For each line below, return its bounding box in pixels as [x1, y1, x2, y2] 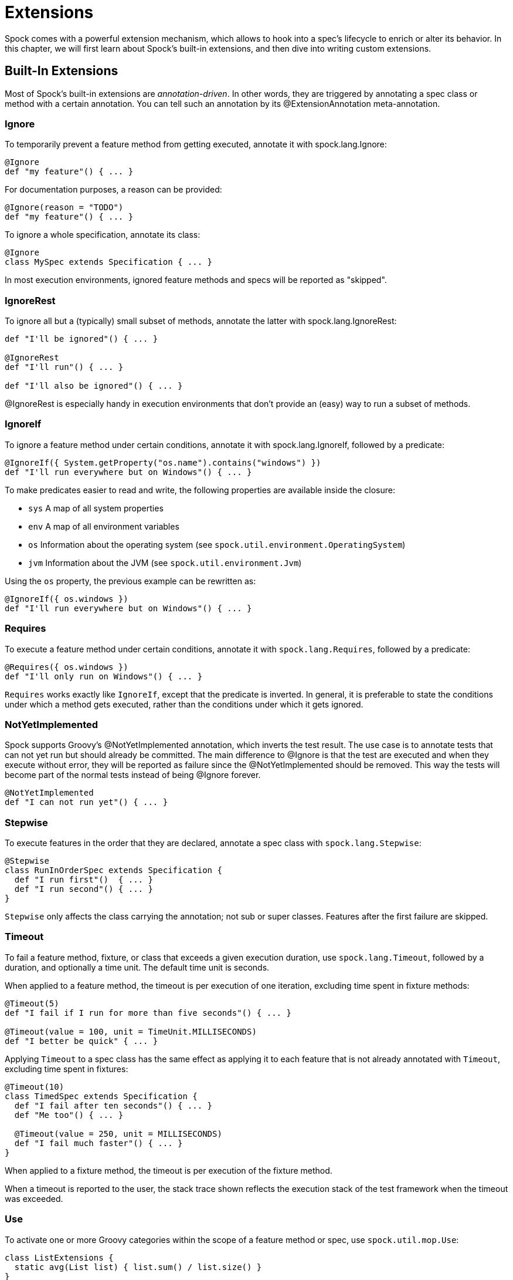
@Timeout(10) [5, 1082, 64, 1092]
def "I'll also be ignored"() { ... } [5, 381, 183, 391]
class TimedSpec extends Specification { [5, 1091, 198, 1101]
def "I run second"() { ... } [14, 884, 153, 894]
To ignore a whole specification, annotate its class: [5, 230, 201, 240]
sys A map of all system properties [28, 503, 164, 513]
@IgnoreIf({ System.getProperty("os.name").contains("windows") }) [5, 457, 321, 467]
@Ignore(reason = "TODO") [5, 203, 124, 213]
